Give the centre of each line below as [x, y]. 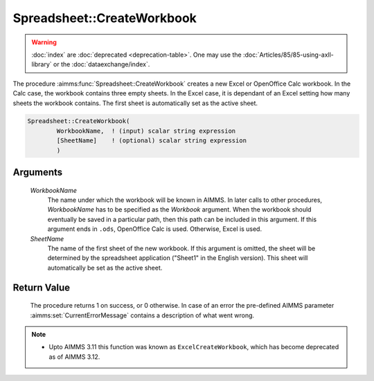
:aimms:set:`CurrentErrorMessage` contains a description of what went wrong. [142, 315]
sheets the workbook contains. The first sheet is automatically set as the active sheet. [135, 103]
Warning [44, 42]
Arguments [38, 173]
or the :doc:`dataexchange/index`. [101, 64]
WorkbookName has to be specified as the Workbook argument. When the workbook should [179, 210]
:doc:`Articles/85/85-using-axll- [288, 55]
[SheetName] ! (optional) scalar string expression [152, 141]
